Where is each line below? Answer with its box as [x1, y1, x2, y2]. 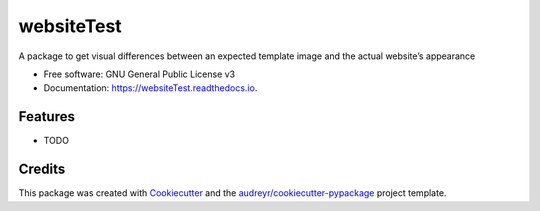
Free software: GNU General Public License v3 [43, 68, 236, 80]
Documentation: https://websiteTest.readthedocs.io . [43, 82, 258, 94]
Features [18, 108, 75, 125]
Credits [18, 161, 66, 178]
